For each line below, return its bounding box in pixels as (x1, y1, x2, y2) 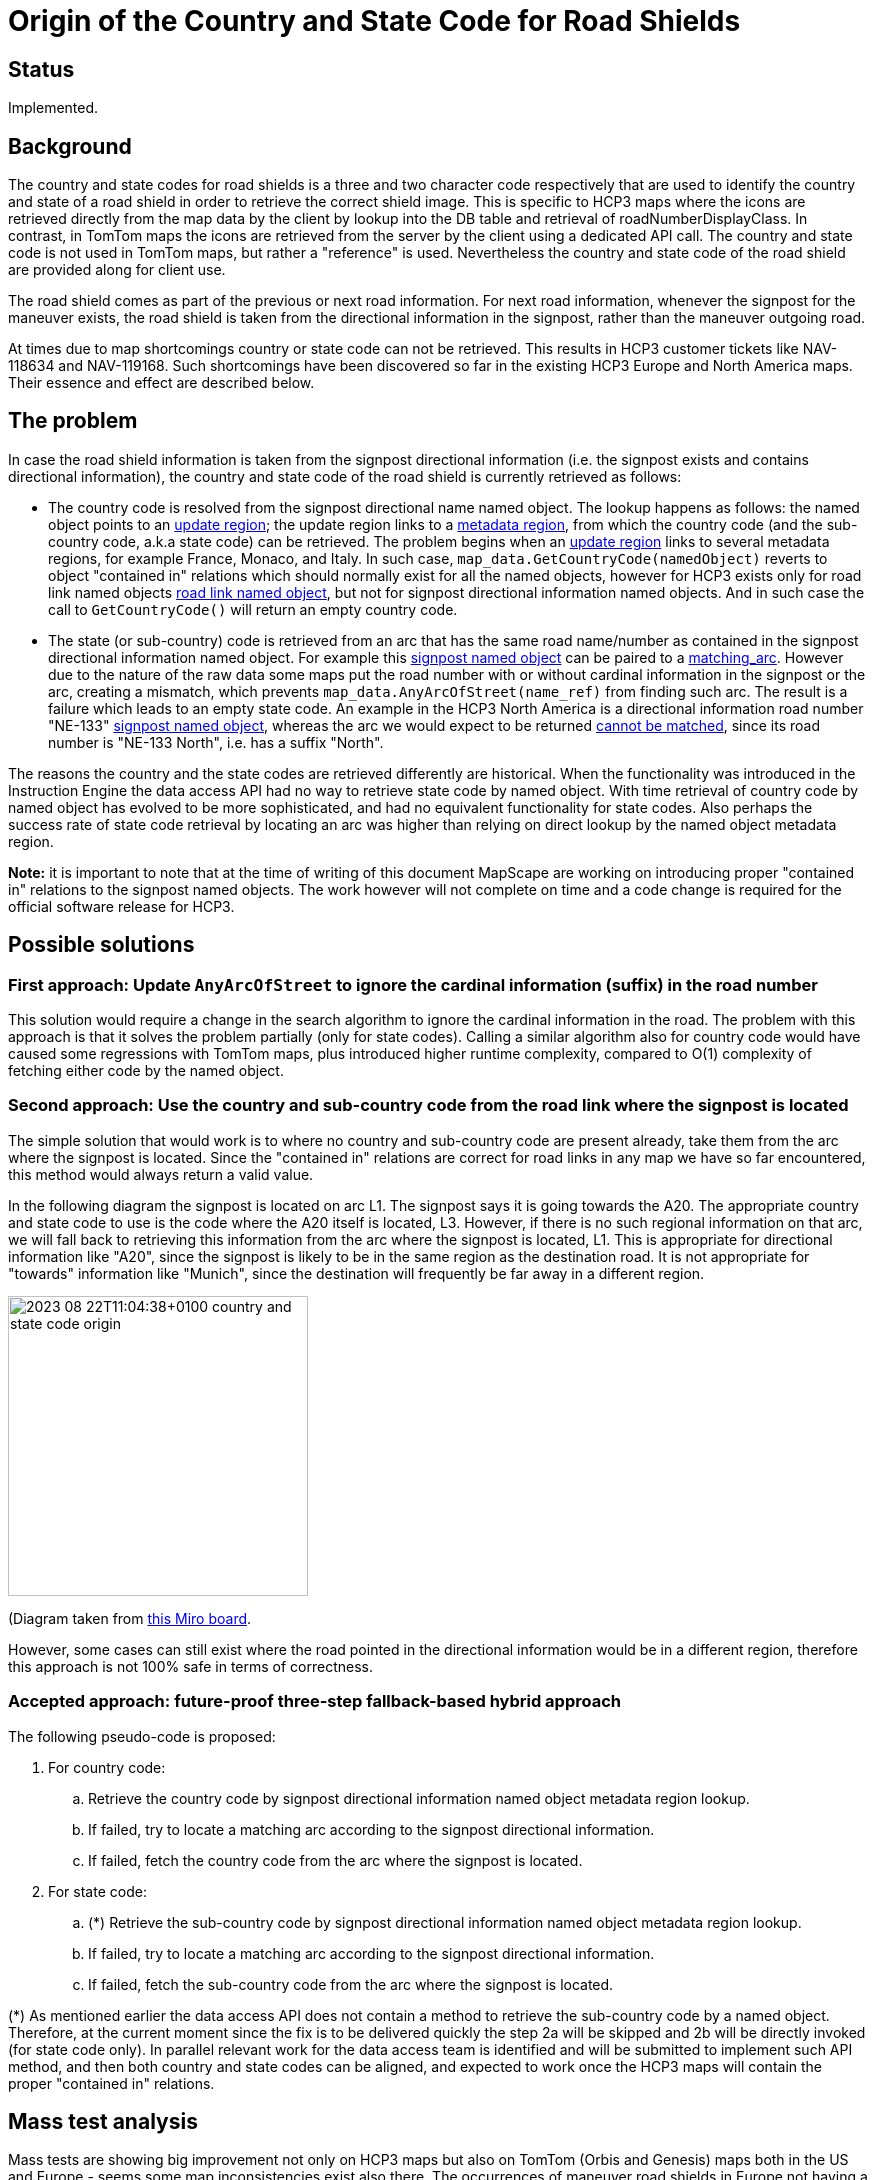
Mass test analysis (8, 2109, 198, 2134)
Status (8, 56, 75, 82)
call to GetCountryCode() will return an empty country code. (48, 600, 458, 618)
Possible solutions (8, 932, 195, 958)
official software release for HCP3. (8, 897, 235, 915)
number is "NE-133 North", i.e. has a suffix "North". (48, 733, 384, 751)
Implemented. (8, 99, 99, 117)
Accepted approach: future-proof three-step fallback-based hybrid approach (8, 1691, 621, 1712)
